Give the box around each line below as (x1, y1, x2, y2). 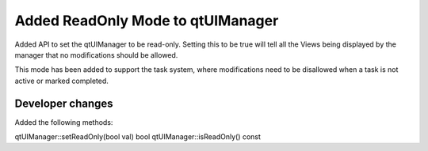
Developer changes (14, 96, 114, 110)
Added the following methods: (14, 117, 113, 126)
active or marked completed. (14, 76, 109, 85)
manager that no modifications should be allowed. (14, 50, 178, 59)
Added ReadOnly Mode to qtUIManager (14, 12, 279, 29)
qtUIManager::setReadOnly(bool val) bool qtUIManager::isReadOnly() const (14, 132, 262, 142)
